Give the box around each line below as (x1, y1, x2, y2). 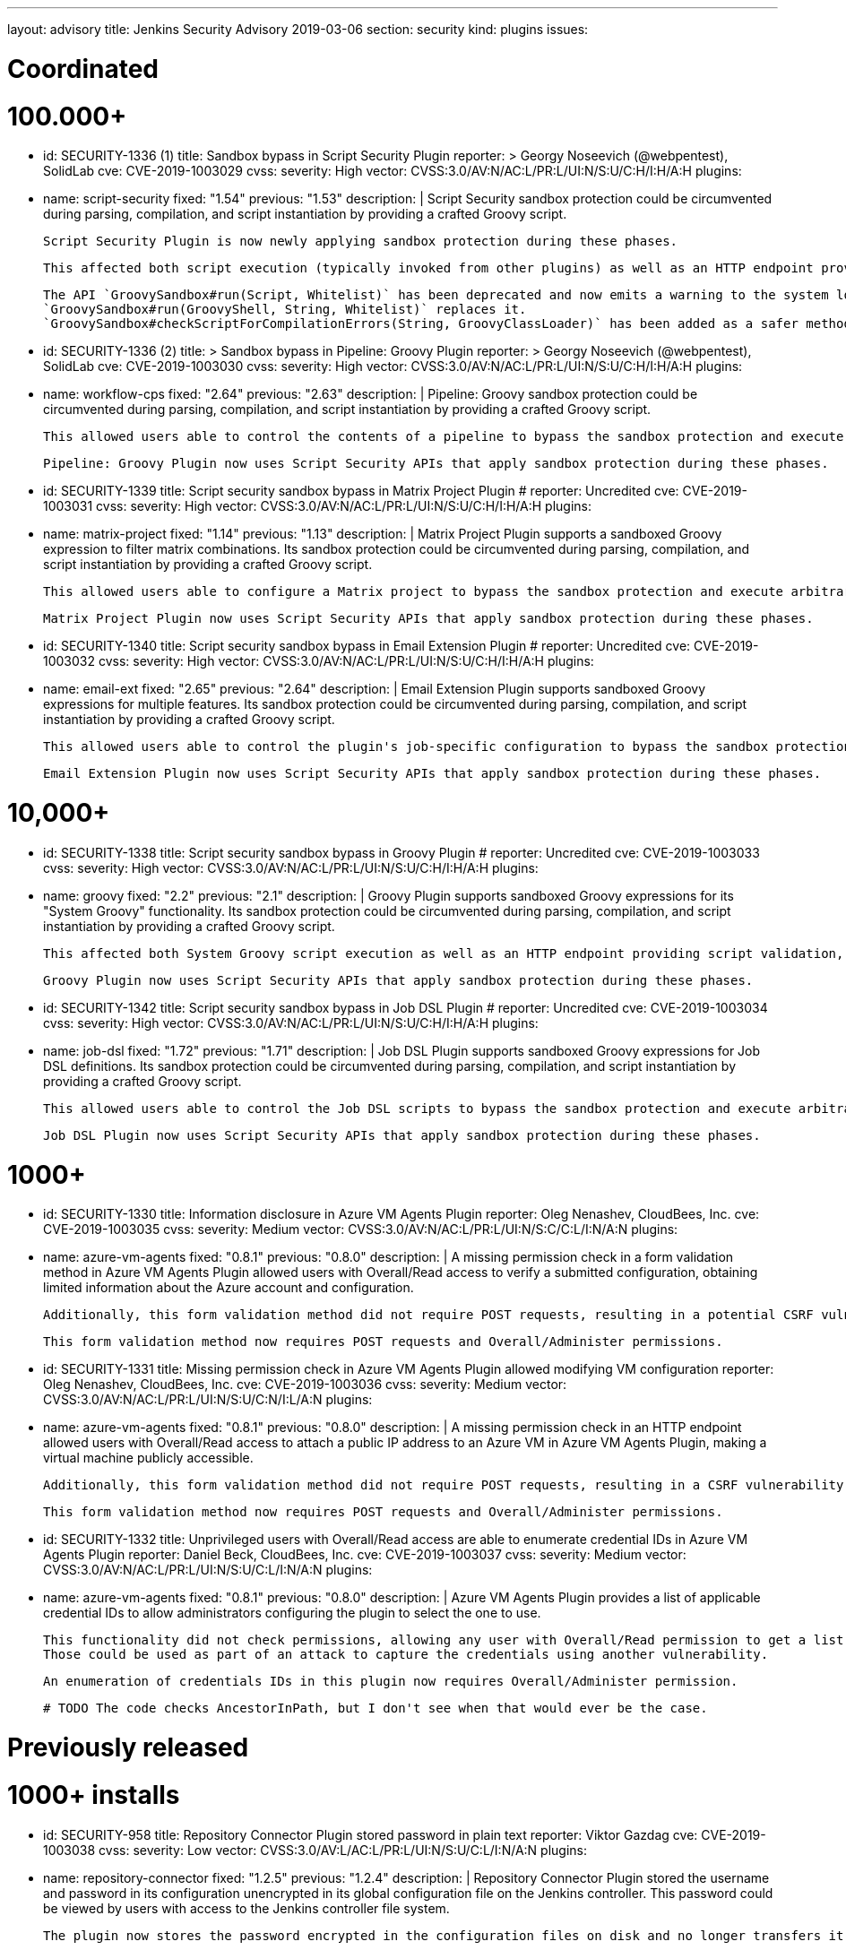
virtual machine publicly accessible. (43, 1450, 254, 1466)
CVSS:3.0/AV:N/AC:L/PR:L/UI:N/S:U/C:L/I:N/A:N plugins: (43, 1562, 373, 1578)
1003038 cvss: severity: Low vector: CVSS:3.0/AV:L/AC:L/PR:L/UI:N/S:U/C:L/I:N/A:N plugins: (43, 1842, 587, 1858)
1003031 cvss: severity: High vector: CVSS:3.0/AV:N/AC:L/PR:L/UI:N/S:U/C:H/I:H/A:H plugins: (43, 498, 592, 514)
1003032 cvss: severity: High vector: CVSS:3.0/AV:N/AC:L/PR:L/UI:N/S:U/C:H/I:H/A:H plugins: (43, 653, 594, 669)
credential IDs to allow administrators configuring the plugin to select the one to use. (43, 1605, 541, 1621)
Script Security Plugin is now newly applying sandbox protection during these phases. (43, 234, 678, 249)
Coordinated (7, 53, 160, 84)
